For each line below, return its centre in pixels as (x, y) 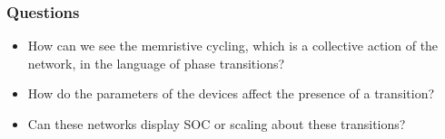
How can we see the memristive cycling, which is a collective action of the (233, 46)
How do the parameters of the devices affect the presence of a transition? (231, 93)
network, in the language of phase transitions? (156, 63)
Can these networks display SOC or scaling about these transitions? (217, 124)
